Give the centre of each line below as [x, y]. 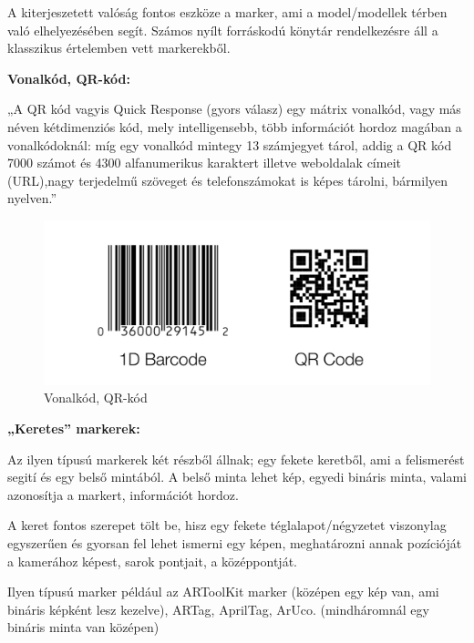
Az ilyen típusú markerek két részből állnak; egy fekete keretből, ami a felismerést [236, 459]
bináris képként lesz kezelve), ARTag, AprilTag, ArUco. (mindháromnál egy [218, 609]
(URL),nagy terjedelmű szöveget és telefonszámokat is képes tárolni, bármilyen [228, 180]
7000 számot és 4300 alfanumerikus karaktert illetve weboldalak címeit [204, 163]
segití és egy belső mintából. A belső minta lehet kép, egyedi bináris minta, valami [237, 477]
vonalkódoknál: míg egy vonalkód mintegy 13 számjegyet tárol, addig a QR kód [230, 144]
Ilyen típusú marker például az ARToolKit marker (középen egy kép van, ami [223, 592]
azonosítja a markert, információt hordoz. [123, 494]
